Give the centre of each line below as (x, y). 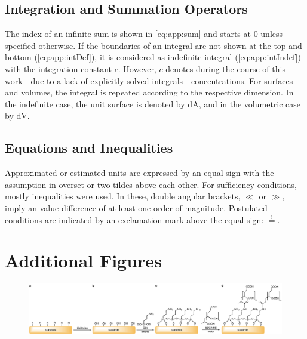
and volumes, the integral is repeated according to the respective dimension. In (149, 92)
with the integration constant (59, 68)
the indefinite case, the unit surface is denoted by (95, 104)
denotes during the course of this (225, 68)
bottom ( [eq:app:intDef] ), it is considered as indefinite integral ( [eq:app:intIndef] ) (153, 57)
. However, (137, 68)
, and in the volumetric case (250, 104)
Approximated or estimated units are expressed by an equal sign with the (139, 173)
